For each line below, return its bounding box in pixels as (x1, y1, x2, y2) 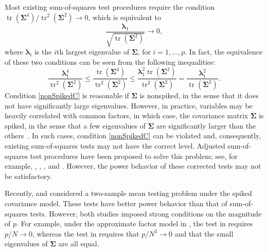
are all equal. (58, 238, 99, 249)
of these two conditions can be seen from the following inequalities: (5, 56, 216, 67)
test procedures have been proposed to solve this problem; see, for (30, 150, 238, 161)
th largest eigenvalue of (57, 46, 130, 57)
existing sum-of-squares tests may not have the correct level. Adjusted (5, 140, 225, 151)
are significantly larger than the (156, 120, 256, 131)
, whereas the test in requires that (32, 228, 139, 239)
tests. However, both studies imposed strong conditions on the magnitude (30, 208, 262, 219)
